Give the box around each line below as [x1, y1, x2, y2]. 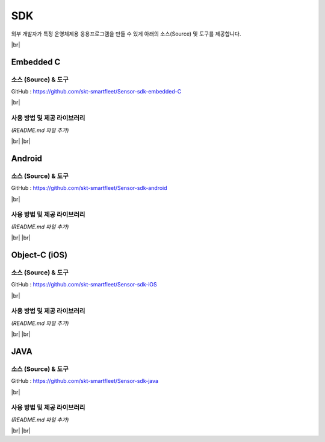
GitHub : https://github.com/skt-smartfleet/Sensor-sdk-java [11, 377, 159, 385]
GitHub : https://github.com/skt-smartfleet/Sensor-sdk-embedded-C [11, 88, 182, 95]
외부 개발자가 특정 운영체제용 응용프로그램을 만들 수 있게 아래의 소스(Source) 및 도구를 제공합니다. [11, 30, 241, 37]
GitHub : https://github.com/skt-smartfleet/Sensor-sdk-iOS [11, 281, 158, 288]
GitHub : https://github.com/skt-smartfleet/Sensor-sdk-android [11, 185, 168, 192]
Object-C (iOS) [11, 250, 68, 260]
